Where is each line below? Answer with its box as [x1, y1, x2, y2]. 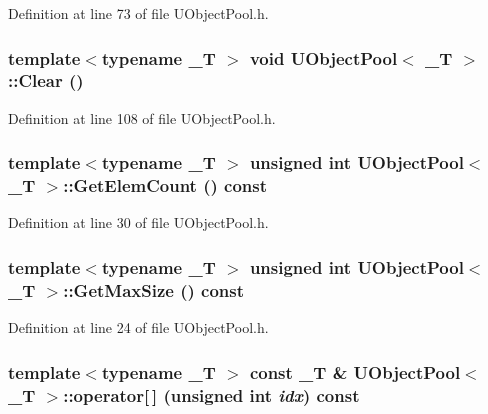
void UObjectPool [249, 45, 398, 70]
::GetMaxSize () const [63, 277, 245, 302]
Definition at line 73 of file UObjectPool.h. [8, 3, 269, 23]
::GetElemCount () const [63, 173, 268, 198]
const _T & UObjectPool [249, 359, 461, 384]
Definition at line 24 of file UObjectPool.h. [8, 317, 269, 338]
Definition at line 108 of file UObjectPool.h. [8, 107, 276, 128]
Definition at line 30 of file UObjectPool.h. [8, 212, 269, 233]
